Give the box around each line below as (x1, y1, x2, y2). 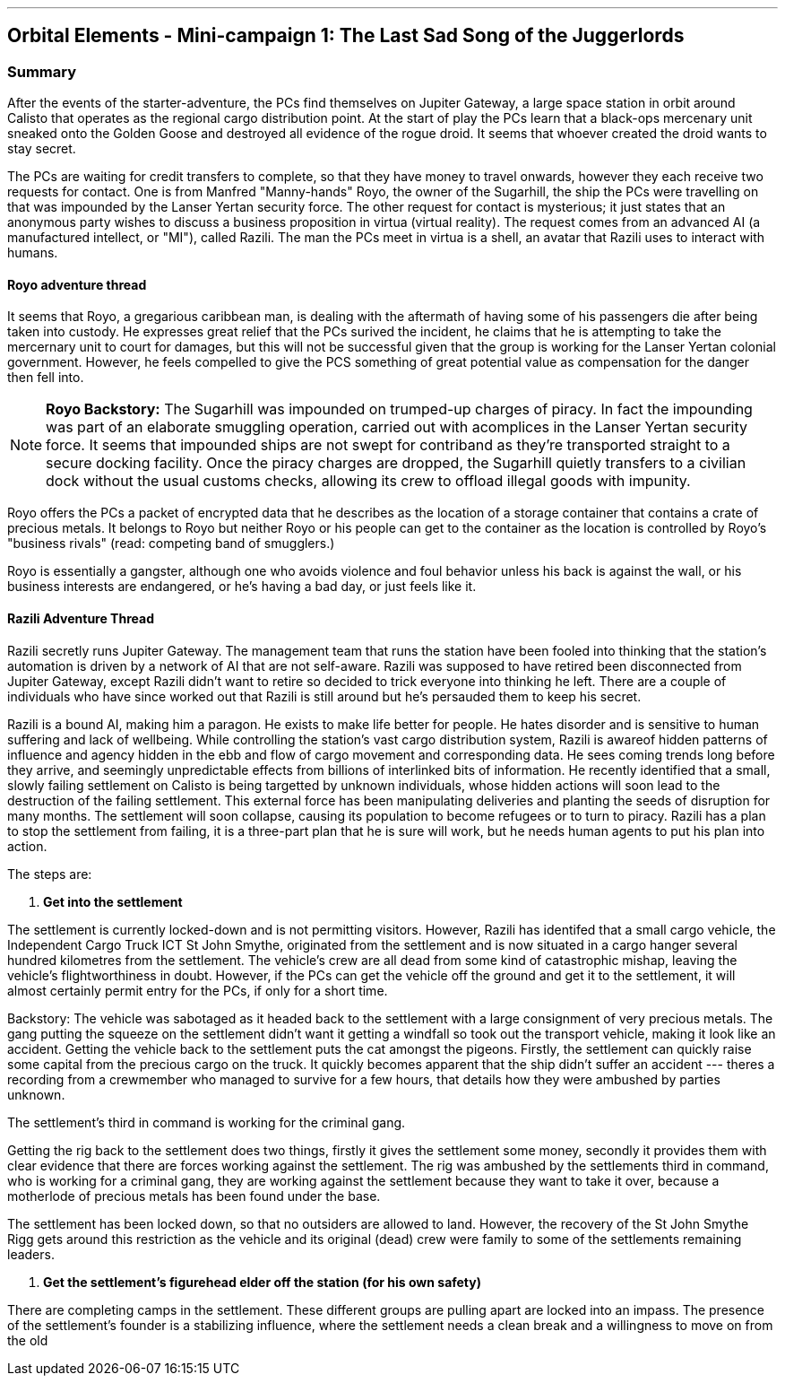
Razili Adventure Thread (7, 611, 154, 627)
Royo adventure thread (7, 276, 147, 292)
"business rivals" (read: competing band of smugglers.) (7, 535, 335, 552)
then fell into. (7, 370, 84, 386)
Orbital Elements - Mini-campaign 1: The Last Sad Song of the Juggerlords (7, 24, 685, 48)
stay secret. (7, 141, 76, 157)
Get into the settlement (43, 893, 183, 909)
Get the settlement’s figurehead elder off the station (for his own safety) (43, 1274, 482, 1290)
